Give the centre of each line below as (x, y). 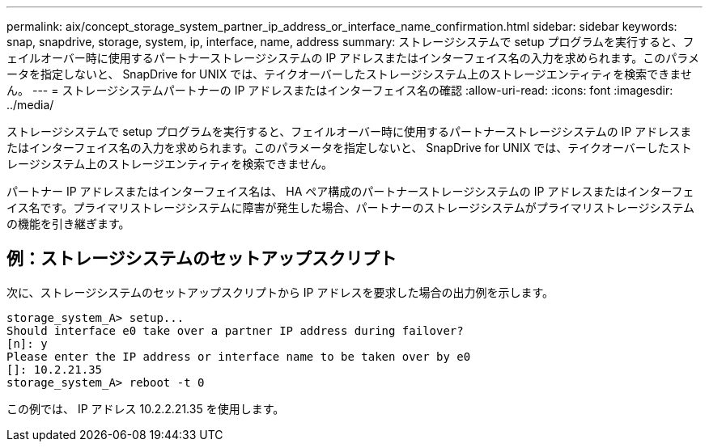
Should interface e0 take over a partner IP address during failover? (235, 330)
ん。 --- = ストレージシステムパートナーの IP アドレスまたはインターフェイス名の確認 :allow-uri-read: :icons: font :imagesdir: (340, 90)
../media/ (30, 105)
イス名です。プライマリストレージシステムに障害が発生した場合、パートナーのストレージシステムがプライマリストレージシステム (351, 207)
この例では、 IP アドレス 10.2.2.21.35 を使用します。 (146, 408)
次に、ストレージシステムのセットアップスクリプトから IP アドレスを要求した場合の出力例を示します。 (280, 292)
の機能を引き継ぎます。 (68, 224)
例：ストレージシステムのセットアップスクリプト (202, 259)
